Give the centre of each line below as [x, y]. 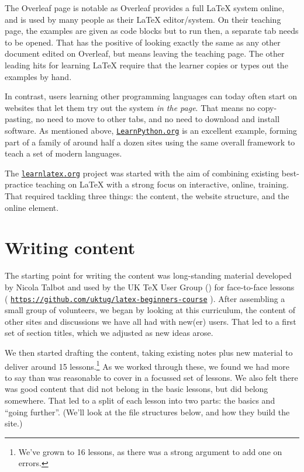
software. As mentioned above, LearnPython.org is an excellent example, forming [151, 130]
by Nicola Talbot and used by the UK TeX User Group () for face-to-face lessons [150, 287]
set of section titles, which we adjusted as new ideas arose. [109, 333]
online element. [32, 207]
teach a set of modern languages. [63, 153]
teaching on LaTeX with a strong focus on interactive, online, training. [162, 184]
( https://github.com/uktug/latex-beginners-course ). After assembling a [145, 298]
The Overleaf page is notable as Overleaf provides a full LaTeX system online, [145, 8]
